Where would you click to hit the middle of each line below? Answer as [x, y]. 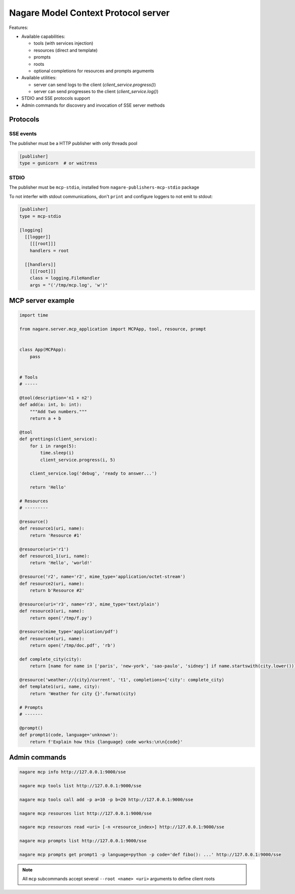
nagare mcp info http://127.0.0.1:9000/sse [73, 772]
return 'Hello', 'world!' [61, 563]
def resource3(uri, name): [52, 611]
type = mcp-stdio [40, 216]
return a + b [45, 418]
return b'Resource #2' [57, 591]
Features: [19, 28]
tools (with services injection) [63, 43]
